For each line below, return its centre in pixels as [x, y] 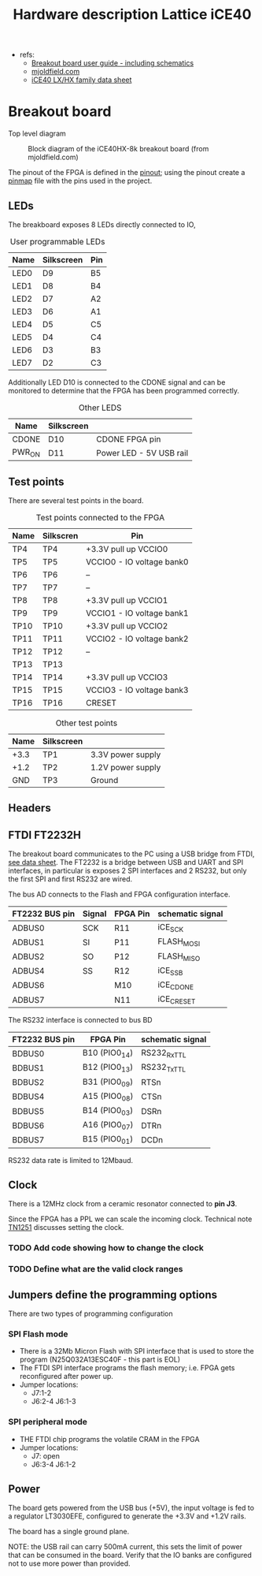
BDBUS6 [28, 1125]
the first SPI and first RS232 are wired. [70, 879]
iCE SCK [170, 928]
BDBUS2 [28, 1082]
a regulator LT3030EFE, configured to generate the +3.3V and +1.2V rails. [127, 1516]
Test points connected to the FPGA [100, 517]
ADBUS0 [28, 928]
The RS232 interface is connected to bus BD [80, 1020]
